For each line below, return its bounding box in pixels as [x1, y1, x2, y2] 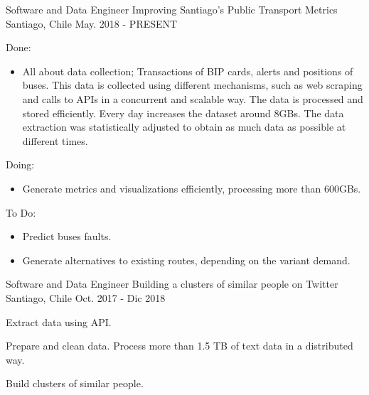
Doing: [6, 157, 35, 172]
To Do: [6, 205, 36, 220]
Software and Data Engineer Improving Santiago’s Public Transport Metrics [6, 2, 338, 16]
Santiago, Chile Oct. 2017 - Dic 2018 [6, 290, 166, 305]
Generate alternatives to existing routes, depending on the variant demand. [22, 252, 351, 267]
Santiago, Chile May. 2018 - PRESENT [6, 16, 178, 31]
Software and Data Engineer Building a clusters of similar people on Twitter [6, 276, 338, 291]
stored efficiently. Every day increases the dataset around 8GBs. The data [22, 105, 344, 120]
